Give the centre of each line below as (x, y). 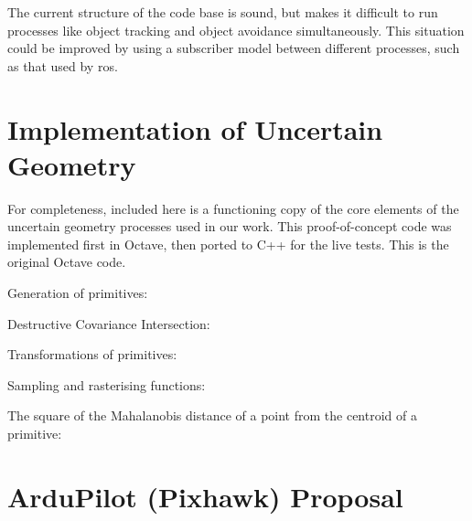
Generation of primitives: (78, 293)
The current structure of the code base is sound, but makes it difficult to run (223, 12)
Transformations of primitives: (92, 354)
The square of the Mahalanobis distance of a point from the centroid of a (212, 415)
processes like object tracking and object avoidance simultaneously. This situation (236, 30)
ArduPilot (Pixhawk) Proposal (205, 496)
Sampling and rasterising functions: (107, 384)
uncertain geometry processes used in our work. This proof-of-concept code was (230, 226)
